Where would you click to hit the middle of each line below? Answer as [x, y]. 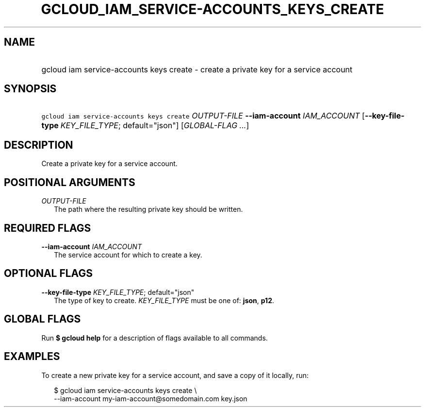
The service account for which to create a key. [128, 255]
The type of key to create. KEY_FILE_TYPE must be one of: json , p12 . [164, 300]
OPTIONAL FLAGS [48, 274]
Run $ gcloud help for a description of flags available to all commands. [155, 338]
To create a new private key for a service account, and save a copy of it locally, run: [175, 375]
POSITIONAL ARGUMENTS [70, 182]
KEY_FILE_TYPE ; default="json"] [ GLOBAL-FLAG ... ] [155, 126]
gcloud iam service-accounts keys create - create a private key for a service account [197, 69]
